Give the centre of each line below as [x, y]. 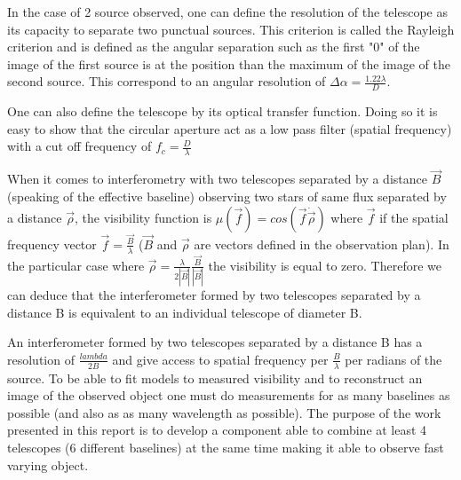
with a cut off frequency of [79, 146]
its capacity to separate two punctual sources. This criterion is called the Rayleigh [231, 29]
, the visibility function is [143, 217]
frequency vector [52, 244]
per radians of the [393, 359]
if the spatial [414, 217]
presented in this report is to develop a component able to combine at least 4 [217, 430]
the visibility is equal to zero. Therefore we [325, 265]
